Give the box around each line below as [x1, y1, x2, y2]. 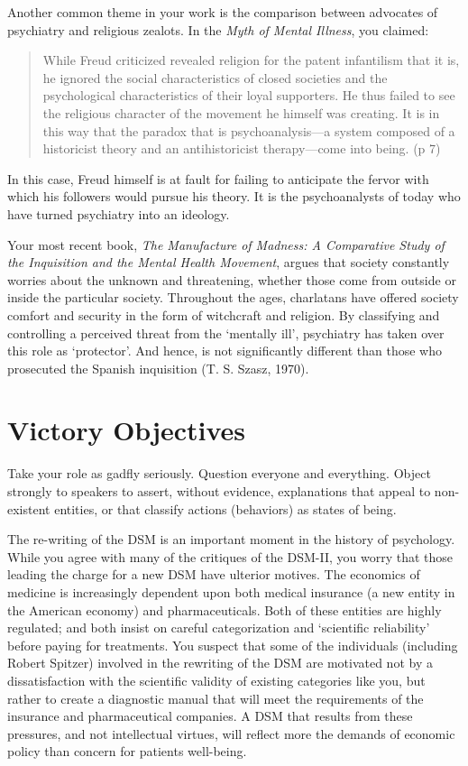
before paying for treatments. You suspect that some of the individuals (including [7, 635, 458, 654]
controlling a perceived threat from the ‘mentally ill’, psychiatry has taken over [7, 323, 445, 342]
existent [7, 499, 50, 518]
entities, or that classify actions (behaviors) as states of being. [54, 499, 397, 518]
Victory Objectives [7, 411, 246, 448]
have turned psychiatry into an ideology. [7, 204, 230, 223]
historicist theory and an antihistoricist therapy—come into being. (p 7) [42, 139, 441, 158]
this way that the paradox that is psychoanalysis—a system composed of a [42, 121, 455, 140]
